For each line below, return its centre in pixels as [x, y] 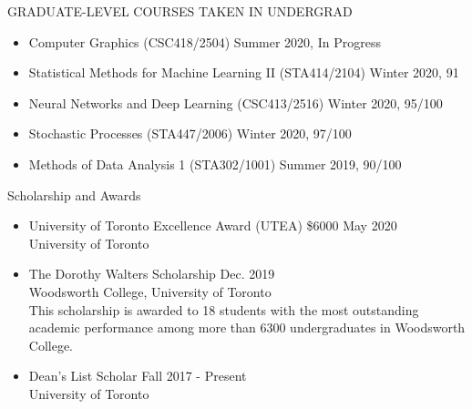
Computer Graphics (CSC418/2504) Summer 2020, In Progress [205, 41]
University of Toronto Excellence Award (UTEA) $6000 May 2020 [213, 225]
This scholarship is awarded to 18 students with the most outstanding [224, 309]
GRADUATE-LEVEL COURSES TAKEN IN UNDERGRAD [180, 11]
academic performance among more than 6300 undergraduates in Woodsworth [247, 327]
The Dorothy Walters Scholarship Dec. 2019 [152, 274]
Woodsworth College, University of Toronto [150, 291]
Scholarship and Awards [74, 194]
